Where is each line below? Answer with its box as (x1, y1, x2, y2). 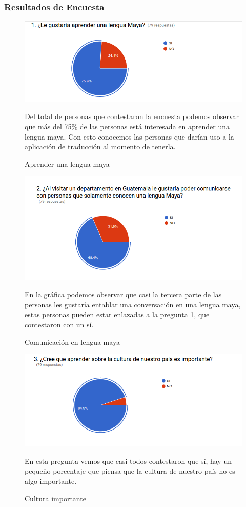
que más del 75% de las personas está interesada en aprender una (25, 121, 230, 131)
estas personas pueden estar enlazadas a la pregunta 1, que (25, 309, 210, 320)
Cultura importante (25, 493, 86, 503)
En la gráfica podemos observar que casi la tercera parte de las (25, 289, 222, 300)
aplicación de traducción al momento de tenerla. (25, 141, 176, 152)
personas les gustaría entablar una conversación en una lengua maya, (25, 299, 241, 309)
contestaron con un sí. (25, 319, 94, 330)
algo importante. (25, 476, 77, 486)
